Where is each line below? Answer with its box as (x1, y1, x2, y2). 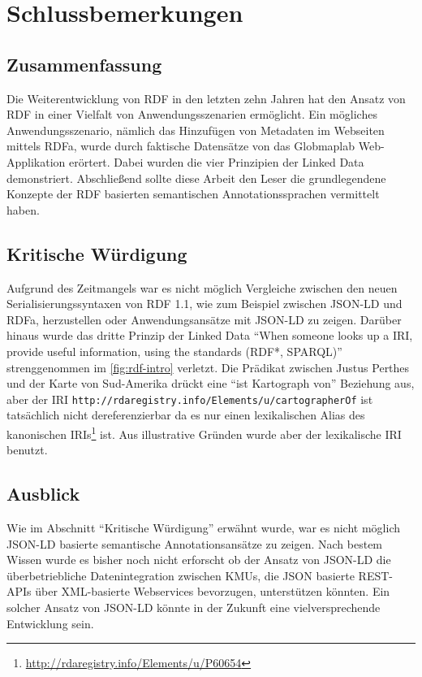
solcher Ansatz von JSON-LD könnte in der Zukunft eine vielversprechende (6, 598, 381, 615)
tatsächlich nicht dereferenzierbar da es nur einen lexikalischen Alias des (6, 406, 365, 423)
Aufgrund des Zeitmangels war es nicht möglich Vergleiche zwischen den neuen (6, 279, 398, 296)
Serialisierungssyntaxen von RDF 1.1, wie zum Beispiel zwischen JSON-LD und (6, 295, 403, 312)
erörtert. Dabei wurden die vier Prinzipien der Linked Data (69, 153, 364, 170)
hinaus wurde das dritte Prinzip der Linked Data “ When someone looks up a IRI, (6, 327, 413, 344)
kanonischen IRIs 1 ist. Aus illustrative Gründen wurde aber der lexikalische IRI (6, 423, 402, 442)
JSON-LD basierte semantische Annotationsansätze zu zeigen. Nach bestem (6, 535, 383, 552)
